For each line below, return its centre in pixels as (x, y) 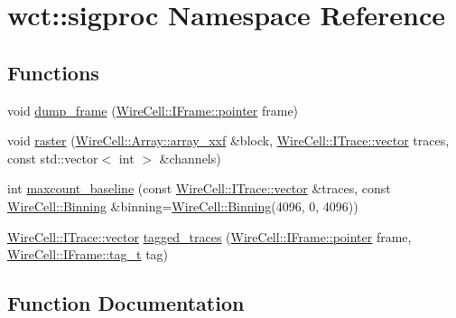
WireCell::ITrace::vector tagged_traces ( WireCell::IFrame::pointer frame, (209, 236)
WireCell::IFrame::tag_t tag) (88, 254)
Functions (53, 72)
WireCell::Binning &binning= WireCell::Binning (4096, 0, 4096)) (183, 206)
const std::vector (53, 158)
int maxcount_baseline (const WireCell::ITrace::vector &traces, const (199, 188)
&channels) (190, 158)
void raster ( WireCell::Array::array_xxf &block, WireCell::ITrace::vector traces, (228, 140)
